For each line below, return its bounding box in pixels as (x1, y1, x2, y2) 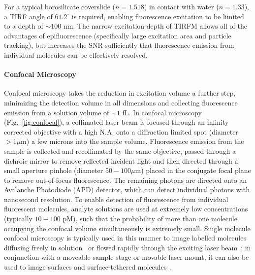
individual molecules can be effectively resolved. (4, 49, 148, 60)
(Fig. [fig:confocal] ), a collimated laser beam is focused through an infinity (4, 117, 229, 127)
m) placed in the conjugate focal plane (135, 165, 251, 175)
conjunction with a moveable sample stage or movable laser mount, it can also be (4, 252, 249, 262)
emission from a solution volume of (4, 107, 109, 117)
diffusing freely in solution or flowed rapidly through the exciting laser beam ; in (4, 242, 251, 252)
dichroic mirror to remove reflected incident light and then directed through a (4, 155, 238, 166)
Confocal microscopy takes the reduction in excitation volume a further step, (4, 88, 236, 98)
